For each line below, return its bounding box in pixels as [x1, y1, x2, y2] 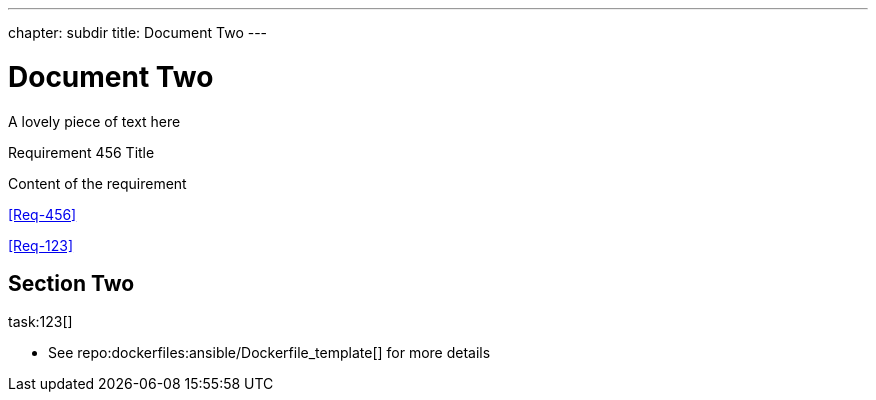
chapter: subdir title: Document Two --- [8, 24, 268, 41]
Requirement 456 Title [8, 143, 155, 161]
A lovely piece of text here [8, 112, 181, 130]
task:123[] [8, 313, 73, 331]
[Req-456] [8, 205, 77, 223]
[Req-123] [8, 236, 74, 254]
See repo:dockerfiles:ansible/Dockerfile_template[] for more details [48, 344, 491, 362]
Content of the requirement [8, 174, 187, 192]
